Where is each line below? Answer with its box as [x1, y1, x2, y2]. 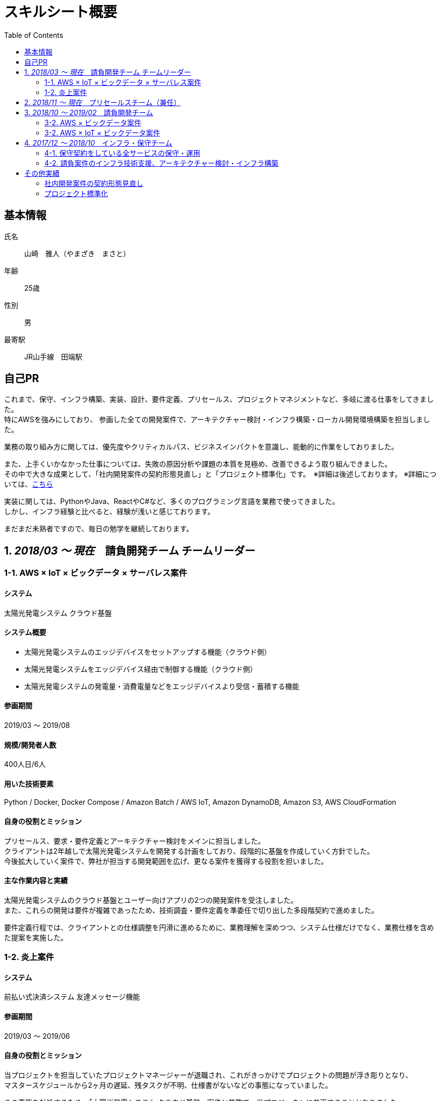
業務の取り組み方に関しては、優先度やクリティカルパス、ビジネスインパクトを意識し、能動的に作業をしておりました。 [4, 442, 399, 451]
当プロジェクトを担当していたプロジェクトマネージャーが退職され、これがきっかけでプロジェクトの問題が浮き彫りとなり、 [4, 1070, 413, 1079]
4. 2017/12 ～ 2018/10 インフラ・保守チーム [24, 138, 173, 147]
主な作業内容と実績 [4, 876, 68, 885]
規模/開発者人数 [4, 740, 57, 749]
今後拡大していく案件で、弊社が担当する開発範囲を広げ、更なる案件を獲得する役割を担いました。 [4, 856, 328, 865]
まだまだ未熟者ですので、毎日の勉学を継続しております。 [4, 524, 193, 533]
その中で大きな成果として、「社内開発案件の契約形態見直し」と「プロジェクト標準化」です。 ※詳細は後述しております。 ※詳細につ [4, 470, 437, 479]
